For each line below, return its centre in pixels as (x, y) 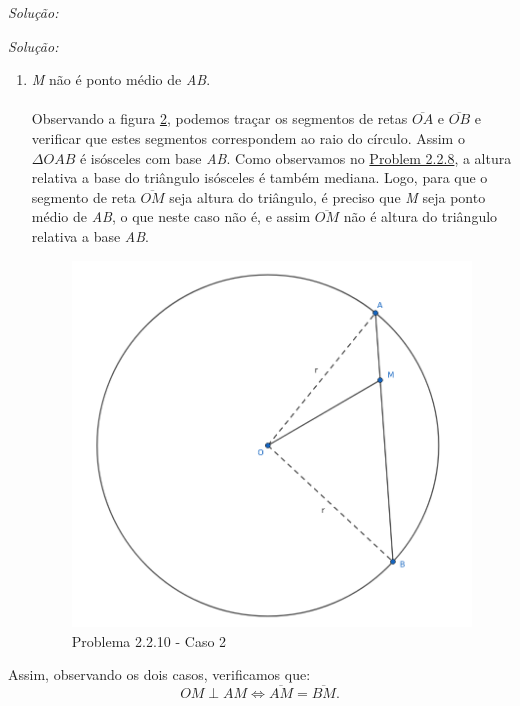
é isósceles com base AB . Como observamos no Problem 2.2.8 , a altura (295, 157)
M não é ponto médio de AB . (121, 79)
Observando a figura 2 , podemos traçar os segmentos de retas (219, 118)
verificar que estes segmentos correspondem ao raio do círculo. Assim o (248, 137)
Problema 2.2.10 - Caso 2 (149, 640)
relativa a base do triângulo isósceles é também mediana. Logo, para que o (259, 177)
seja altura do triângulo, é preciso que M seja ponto (327, 196)
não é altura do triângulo (420, 216)
